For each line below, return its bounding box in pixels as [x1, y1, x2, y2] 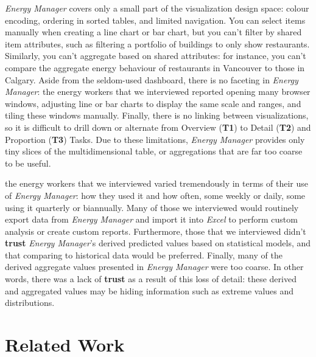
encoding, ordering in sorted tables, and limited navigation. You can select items [5, 13, 306, 26]
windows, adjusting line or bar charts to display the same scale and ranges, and [5, 97, 301, 109]
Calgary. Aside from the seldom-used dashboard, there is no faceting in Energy [5, 73, 298, 86]
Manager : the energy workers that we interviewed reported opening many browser [5, 85, 311, 98]
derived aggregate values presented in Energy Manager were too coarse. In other [5, 260, 304, 273]
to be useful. [5, 156, 51, 169]
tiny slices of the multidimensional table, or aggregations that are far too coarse [5, 145, 303, 158]
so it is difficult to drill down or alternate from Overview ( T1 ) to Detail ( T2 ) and [5, 120, 311, 133]
